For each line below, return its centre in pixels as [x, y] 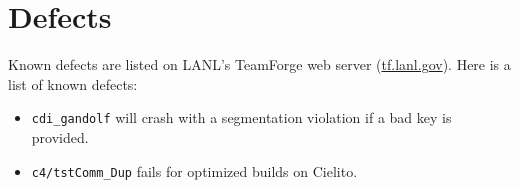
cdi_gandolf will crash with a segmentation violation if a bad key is [241, 117]
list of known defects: [73, 83]
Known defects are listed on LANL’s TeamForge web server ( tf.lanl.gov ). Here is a [259, 64]
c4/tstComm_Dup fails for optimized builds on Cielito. [194, 170]
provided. [60, 136]
